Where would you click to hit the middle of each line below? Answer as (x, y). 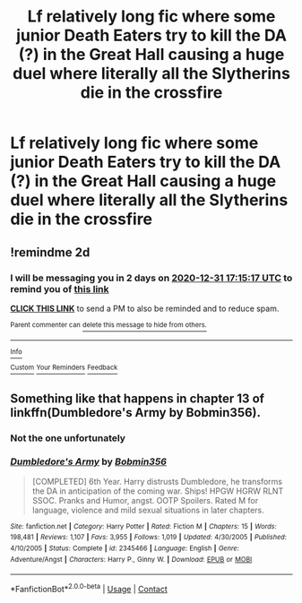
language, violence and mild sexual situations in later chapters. (148, 510)
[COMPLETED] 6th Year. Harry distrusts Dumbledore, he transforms (157, 481)
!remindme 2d (50, 252)
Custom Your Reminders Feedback (64, 368)
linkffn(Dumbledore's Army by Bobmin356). (136, 413)
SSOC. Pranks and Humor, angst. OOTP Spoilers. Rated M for (145, 500)
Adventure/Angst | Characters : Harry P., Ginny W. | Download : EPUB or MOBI (131, 559)
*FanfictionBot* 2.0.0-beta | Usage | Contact (89, 589)
